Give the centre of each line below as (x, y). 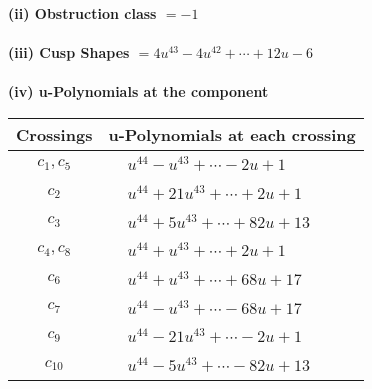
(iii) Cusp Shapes (69, 52)
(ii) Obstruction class (82, 13)
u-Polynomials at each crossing (232, 134)
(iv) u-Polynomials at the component (138, 91)
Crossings (54, 134)
